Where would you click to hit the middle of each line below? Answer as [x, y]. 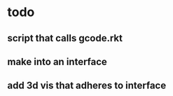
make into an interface [57, 61]
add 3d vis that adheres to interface [87, 86]
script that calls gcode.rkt [65, 38]
